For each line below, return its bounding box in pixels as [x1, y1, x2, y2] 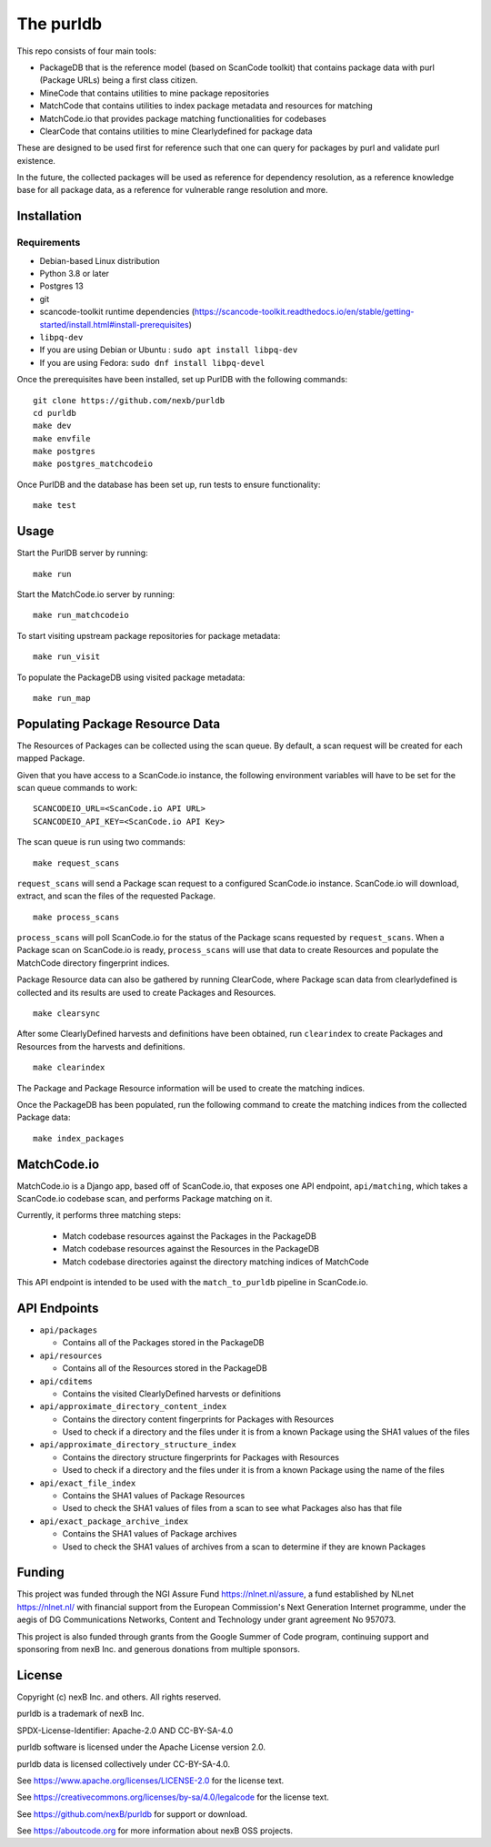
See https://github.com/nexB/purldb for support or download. [16, 1808, 248, 1820]
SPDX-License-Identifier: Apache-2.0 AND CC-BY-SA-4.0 [16, 1725, 234, 1736]
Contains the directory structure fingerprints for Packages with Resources [62, 1452, 340, 1463]
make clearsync [33, 1009, 101, 1019]
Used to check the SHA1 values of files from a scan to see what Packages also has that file [62, 1503, 403, 1514]
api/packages [39, 1324, 98, 1335]
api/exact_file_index [39, 1477, 136, 1488]
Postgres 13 [39, 280, 84, 291]
